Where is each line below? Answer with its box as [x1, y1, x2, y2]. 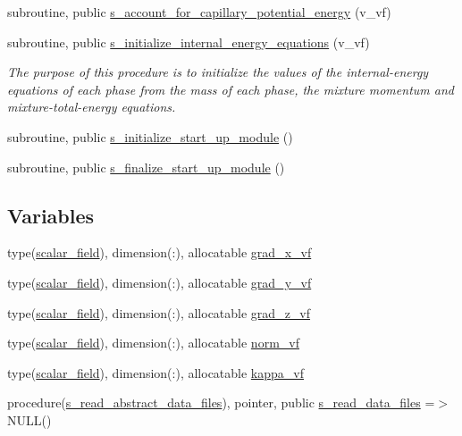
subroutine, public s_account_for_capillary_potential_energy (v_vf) [7, 3, 391, 21]
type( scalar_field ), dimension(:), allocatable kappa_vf [7, 363, 304, 381]
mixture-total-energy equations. [7, 97, 176, 116]
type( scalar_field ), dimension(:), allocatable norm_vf [7, 333, 299, 352]
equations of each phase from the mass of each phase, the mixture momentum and [7, 80, 454, 98]
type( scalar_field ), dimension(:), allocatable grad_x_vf [7, 243, 312, 262]
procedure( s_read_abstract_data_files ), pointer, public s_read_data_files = [7, 393, 435, 412]
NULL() [7, 410, 52, 429]
